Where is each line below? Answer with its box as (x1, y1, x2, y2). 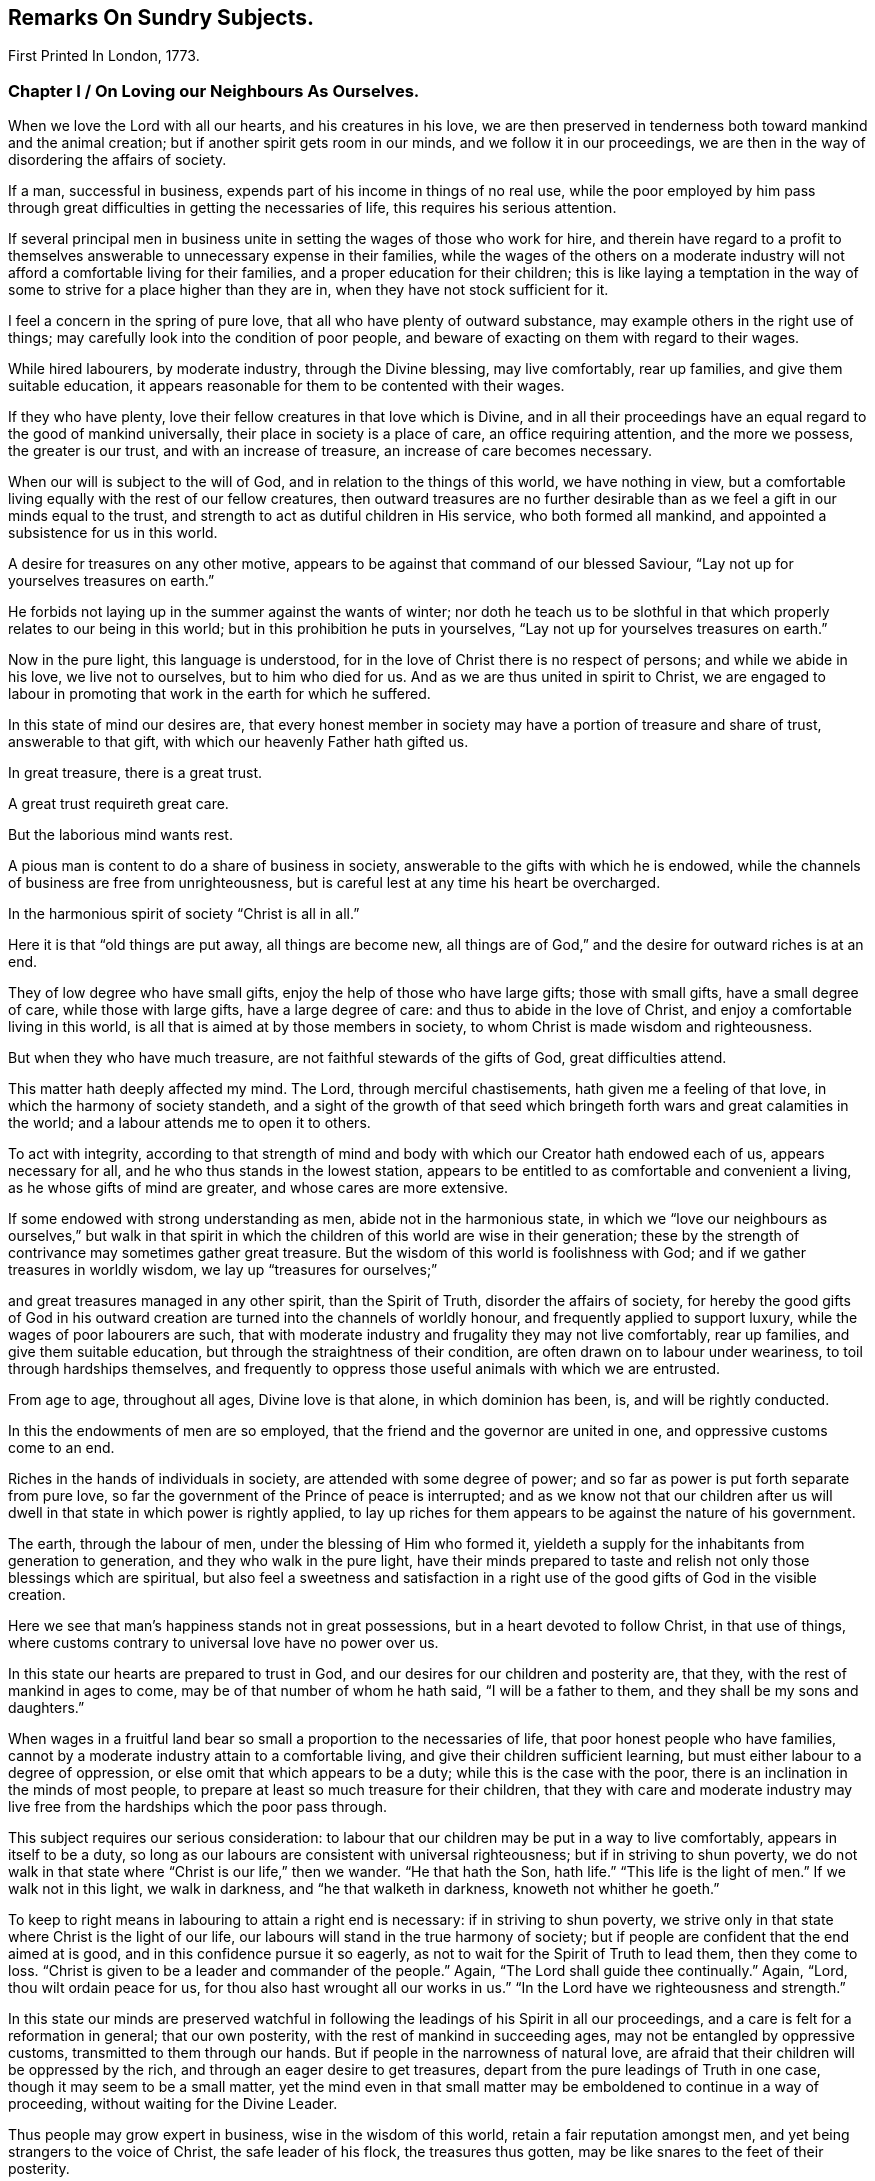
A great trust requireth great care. (8, 795, 229, 813)
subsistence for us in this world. (8, 524, 218, 542)
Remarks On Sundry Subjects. (8, 5, 314, 30)
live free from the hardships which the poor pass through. (8, 1798, 388, 1816)
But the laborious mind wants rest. (8, 826, 233, 844)
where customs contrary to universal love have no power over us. (8, 1634, 439, 1652)
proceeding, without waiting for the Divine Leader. (8, 2095, 338, 2113)
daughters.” (8, 1699, 85, 1717)
